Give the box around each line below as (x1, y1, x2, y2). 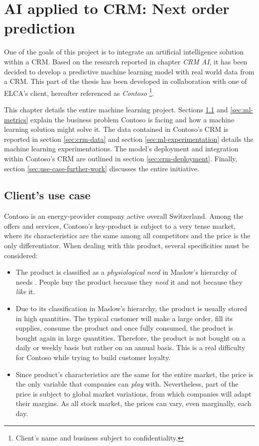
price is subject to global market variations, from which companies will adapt (15, 388, 252, 399)
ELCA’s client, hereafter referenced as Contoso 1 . (4, 86, 154, 98)
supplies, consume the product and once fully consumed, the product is (15, 323, 233, 333)
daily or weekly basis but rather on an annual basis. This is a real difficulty (15, 342, 246, 353)
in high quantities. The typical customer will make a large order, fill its (15, 313, 233, 323)
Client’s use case (4, 187, 91, 203)
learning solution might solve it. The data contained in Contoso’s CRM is (4, 124, 229, 134)
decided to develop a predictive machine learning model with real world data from (4, 66, 255, 76)
